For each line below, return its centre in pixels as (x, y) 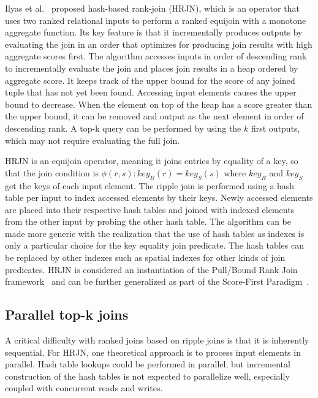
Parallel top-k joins (67, 314)
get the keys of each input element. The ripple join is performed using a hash (150, 185)
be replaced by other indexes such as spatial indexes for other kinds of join (145, 257)
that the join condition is (52, 172)
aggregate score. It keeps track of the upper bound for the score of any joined (150, 80)
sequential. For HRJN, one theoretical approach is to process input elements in (153, 352)
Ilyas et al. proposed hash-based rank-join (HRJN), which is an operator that (152, 8)
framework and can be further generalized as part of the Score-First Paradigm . (157, 281)
